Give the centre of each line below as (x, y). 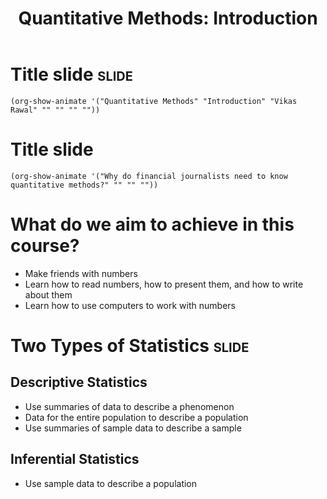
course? (45, 246)
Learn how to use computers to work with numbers (130, 305)
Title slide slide (71, 74)
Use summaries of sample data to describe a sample (133, 428)
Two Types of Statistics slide (130, 346)
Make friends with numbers (81, 273)
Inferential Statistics (75, 459)
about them (48, 294)
